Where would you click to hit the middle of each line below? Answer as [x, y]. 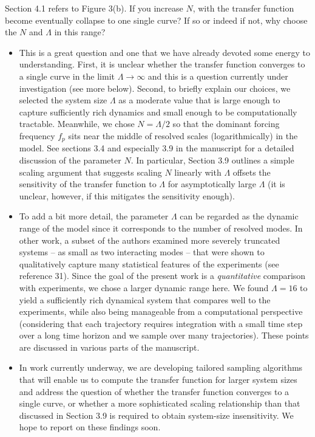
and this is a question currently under [218, 76]
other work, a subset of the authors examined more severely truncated [150, 240]
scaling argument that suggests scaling [90, 172]
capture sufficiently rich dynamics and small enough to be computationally [158, 112]
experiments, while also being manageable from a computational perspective [161, 311]
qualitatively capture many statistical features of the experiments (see [149, 263]
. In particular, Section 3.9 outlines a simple [212, 160]
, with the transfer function [243, 8]
